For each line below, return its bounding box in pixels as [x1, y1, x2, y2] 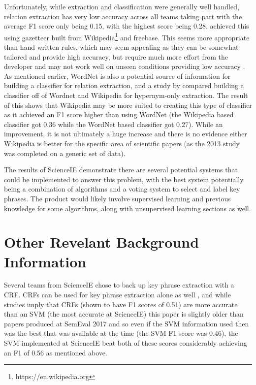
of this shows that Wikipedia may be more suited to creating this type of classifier [4, 99, 252, 110]
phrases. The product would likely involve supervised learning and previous [4, 193, 231, 203]
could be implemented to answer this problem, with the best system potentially [4, 174, 244, 184]
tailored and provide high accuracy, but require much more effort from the [4, 51, 228, 62]
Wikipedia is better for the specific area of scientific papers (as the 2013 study [4, 138, 240, 148]
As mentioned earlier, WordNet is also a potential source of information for [4, 70, 231, 81]
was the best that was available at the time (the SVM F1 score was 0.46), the [4, 328, 238, 338]
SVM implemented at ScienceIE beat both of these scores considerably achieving [4, 338, 247, 348]
